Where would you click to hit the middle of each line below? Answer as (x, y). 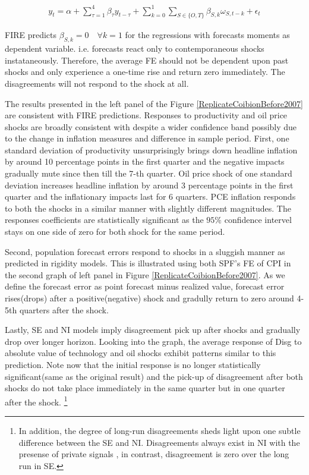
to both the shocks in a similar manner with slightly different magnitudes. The (148, 208)
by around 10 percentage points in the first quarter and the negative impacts (145, 161)
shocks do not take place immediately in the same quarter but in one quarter (145, 388)
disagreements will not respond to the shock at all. (97, 83)
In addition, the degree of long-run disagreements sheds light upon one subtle (160, 430)
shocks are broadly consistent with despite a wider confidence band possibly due (151, 126)
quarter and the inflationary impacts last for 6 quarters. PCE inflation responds (150, 196)
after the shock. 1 (36, 401)
